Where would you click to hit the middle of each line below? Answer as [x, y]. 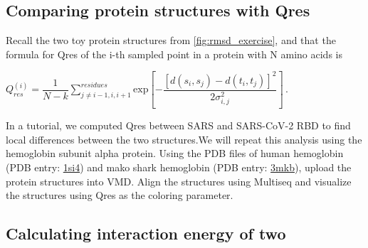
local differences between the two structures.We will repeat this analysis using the [184, 139]
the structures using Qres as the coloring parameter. [120, 195]
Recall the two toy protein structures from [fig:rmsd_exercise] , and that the [171, 40]
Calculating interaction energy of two [146, 233]
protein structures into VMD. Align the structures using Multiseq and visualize [179, 181]
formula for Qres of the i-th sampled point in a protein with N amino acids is [174, 54]
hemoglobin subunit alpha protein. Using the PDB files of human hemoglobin [175, 153]
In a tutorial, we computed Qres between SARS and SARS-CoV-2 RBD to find [178, 125]
